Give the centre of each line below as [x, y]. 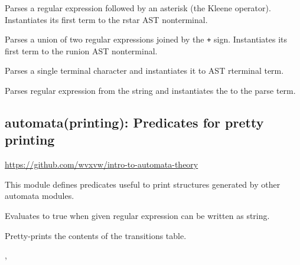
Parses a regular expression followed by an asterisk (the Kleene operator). [138, 8]
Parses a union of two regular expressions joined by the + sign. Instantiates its [146, 39]
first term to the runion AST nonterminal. [81, 50]
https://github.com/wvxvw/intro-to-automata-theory [102, 164]
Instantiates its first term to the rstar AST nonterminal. [106, 19]
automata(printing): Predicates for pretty [134, 122]
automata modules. [40, 196]
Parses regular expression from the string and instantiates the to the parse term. [150, 91]
